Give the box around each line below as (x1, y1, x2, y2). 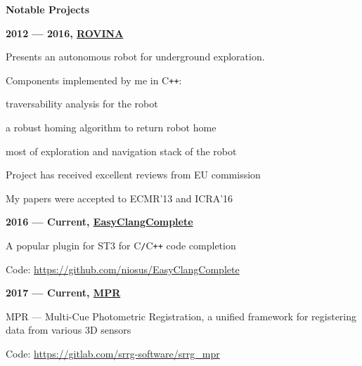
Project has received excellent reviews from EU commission (6, 167, 261, 182)
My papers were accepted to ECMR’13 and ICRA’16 (6, 190, 233, 205)
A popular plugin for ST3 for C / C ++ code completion (6, 238, 236, 252)
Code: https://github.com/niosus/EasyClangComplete (6, 261, 240, 276)
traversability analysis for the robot (6, 96, 158, 111)
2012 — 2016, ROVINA (6, 25, 124, 40)
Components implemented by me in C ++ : (6, 72, 182, 87)
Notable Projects (6, 2, 90, 16)
